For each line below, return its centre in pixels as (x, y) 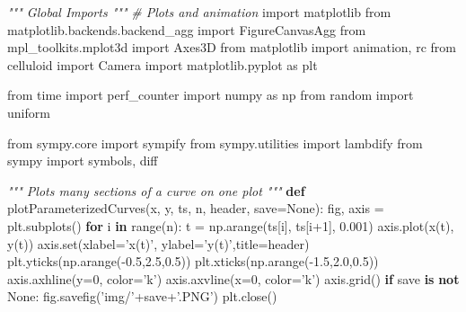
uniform (29, 112)
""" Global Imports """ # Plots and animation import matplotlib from (199, 12)
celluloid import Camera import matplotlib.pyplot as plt (163, 64)
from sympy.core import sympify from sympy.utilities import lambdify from (215, 143)
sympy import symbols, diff (83, 160)
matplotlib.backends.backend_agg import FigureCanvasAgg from (187, 29)
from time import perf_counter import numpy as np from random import (211, 95)
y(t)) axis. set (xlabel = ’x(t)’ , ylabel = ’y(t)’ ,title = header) (158, 243)
